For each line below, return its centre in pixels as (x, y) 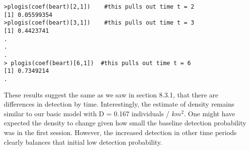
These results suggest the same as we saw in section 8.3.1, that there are (111, 94)
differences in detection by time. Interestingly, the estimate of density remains (119, 104)
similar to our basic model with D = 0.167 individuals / (87, 113)
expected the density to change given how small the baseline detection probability (125, 123)
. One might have (210, 113)
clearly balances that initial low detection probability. (83, 142)
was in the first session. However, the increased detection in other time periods (120, 132)
